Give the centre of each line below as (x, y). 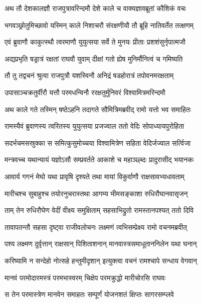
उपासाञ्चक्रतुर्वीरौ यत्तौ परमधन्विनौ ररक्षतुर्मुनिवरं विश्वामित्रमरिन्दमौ (85, 92)
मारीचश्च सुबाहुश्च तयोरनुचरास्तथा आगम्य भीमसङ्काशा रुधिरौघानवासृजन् (96, 193)
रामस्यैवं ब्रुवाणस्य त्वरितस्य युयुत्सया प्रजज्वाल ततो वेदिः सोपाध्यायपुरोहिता (94, 126)
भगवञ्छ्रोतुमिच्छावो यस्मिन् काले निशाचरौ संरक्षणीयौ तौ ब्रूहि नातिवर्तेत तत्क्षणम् (99, 25)
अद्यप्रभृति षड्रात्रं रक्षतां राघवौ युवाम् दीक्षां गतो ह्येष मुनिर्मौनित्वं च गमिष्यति (94, 58)
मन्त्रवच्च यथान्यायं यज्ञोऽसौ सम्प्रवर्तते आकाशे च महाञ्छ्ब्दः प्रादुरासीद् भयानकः (99, 160)
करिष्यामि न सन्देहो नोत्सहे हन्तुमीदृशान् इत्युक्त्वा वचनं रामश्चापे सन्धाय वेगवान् (101, 260)
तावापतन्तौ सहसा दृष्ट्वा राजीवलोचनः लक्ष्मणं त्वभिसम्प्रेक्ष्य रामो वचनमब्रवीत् (96, 227)
